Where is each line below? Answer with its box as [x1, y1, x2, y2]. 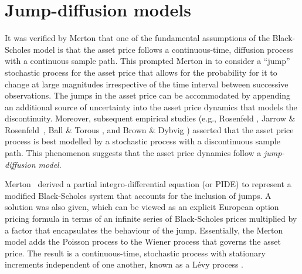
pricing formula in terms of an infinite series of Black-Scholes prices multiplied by [5, 212, 297, 225]
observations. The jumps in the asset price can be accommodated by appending [5, 89, 290, 102]
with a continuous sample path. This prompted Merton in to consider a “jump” [5, 55, 290, 67]
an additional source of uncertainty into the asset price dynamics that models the [5, 100, 297, 113]
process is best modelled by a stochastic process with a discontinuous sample [5, 135, 280, 147]
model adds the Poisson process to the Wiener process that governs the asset [5, 235, 281, 248]
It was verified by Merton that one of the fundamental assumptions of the [5, 32, 270, 44]
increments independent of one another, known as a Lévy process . [5, 258, 244, 270]
